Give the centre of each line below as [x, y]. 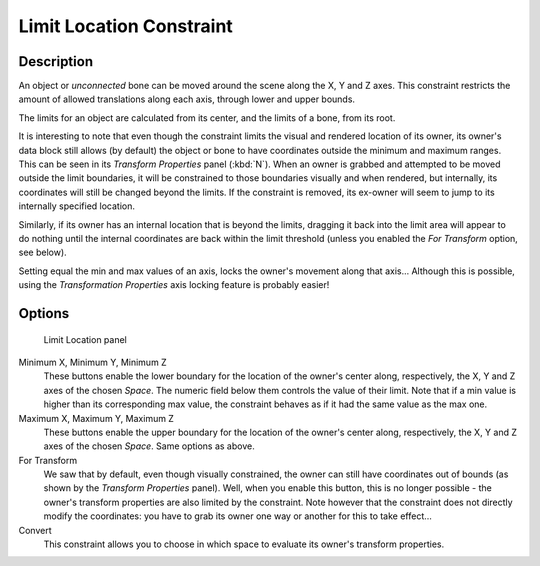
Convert [35, 530]
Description [56, 61]
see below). [42, 252]
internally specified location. [76, 206]
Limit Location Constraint [126, 26]
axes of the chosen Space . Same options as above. [149, 446]
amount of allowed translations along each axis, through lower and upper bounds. [186, 99]
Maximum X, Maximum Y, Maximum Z [96, 418]
